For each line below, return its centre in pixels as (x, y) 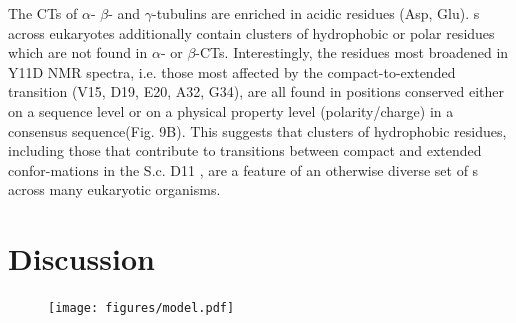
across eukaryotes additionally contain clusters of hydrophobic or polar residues (251, 32)
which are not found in (78, 52)
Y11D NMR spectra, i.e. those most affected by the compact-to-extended (232, 71)
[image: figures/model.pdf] (141, 308)
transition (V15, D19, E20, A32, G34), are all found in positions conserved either (256, 91)
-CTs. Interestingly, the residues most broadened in (352, 52)
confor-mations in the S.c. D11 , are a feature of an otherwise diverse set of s (243, 169)
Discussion (81, 258)
